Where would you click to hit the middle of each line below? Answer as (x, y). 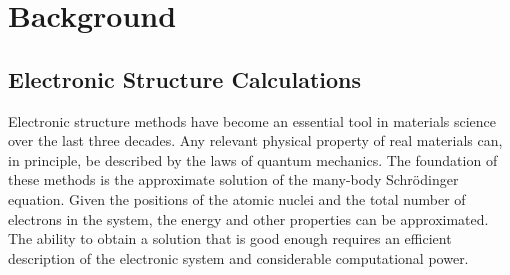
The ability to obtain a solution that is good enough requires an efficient (230, 238)
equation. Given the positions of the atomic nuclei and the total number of (237, 198)
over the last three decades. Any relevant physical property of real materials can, (255, 140)
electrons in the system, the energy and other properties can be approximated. (248, 218)
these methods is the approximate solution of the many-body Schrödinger (233, 179)
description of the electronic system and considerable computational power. (238, 257)
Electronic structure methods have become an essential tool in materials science (252, 120)
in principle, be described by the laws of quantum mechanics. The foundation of (253, 159)
